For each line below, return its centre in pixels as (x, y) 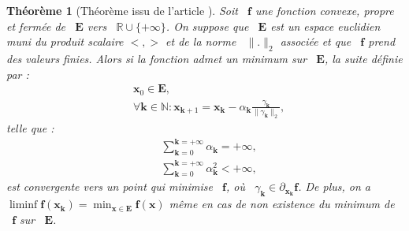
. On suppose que (207, 26)
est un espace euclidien (325, 26)
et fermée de (36, 26)
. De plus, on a (334, 186)
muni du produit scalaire (65, 41)
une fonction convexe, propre (324, 10)
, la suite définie (363, 58)
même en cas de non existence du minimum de (282, 204)
